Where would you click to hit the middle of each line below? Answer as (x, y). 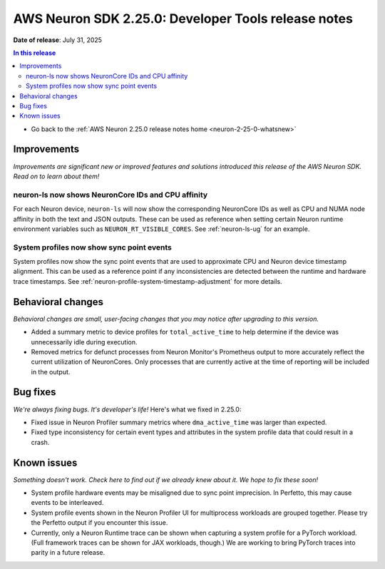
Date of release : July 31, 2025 (58, 40)
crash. (40, 442)
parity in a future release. (68, 553)
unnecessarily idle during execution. (84, 342)
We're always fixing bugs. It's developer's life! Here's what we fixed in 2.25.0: (127, 409)
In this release (35, 53)
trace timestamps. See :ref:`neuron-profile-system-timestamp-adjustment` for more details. (148, 281)
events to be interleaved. (67, 503)
